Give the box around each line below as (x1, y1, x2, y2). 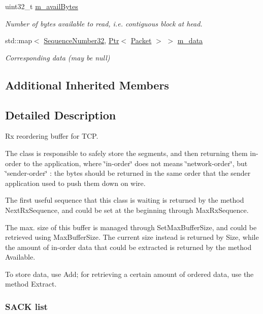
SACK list (5, 300, 48, 312)
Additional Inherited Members (5, 77, 169, 92)
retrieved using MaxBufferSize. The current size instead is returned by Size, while (5, 232, 259, 242)
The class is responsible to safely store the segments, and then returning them (5, 147, 248, 158)
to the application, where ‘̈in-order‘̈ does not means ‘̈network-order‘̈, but (23, 158, 248, 168)
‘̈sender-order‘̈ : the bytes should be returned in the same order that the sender (5, 168, 251, 178)
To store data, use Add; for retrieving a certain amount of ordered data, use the (5, 268, 254, 279)
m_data (177, 35, 203, 46)
